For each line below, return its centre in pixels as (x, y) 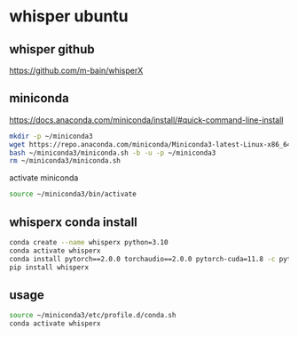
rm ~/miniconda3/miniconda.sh (65, 161)
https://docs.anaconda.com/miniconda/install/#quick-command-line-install (146, 120)
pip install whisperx (49, 267)
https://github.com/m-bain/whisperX (76, 70)
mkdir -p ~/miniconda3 (51, 136)
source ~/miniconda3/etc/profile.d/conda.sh (93, 316)
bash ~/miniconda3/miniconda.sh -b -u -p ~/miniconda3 (113, 153)
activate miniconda (44, 178)
